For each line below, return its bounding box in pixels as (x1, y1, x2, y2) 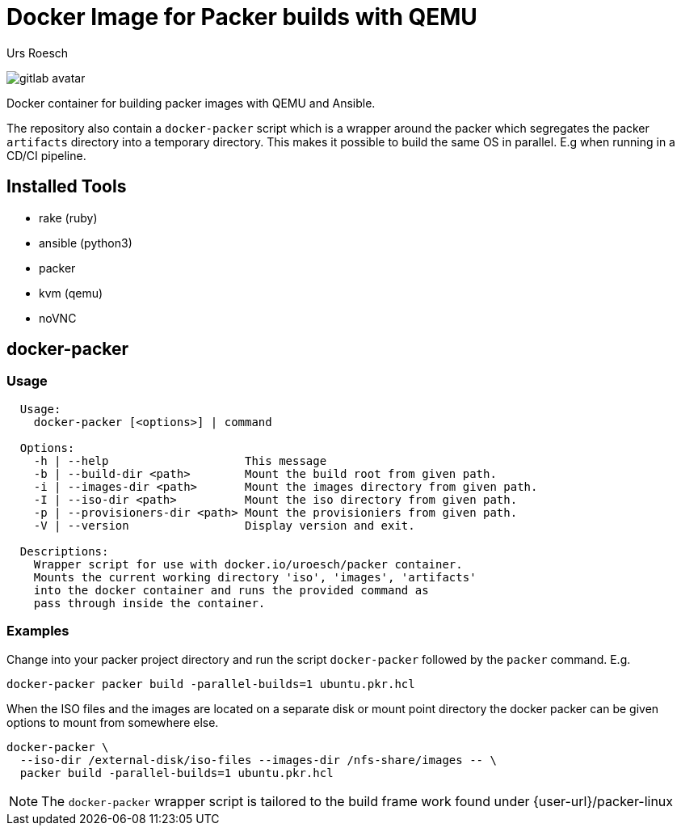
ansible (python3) (39, 235, 132, 250)
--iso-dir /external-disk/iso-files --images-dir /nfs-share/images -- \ (19, 753, 497, 767)
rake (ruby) (39, 210, 98, 225)
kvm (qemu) (39, 285, 103, 300)
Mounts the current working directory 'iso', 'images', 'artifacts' (33, 570, 477, 584)
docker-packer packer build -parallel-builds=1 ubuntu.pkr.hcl (6, 677, 415, 691)
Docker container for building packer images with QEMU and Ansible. (6, 95, 376, 110)
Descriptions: (19, 544, 109, 558)
